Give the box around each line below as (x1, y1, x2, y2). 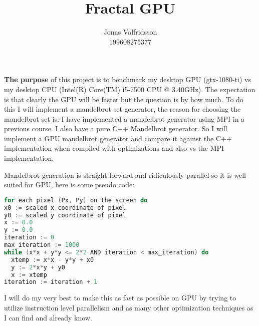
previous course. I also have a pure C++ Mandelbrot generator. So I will (4, 123, 227, 134)
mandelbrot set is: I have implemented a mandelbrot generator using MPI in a (4, 113, 245, 124)
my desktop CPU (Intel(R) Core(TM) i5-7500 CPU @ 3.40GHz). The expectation (4, 84, 255, 94)
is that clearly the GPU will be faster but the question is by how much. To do (4, 94, 243, 104)
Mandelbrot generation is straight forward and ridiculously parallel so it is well (4, 169, 246, 180)
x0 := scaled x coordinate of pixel (4, 204, 126, 211)
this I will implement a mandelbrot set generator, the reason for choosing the (4, 104, 241, 114)
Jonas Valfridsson (103, 27, 157, 37)
